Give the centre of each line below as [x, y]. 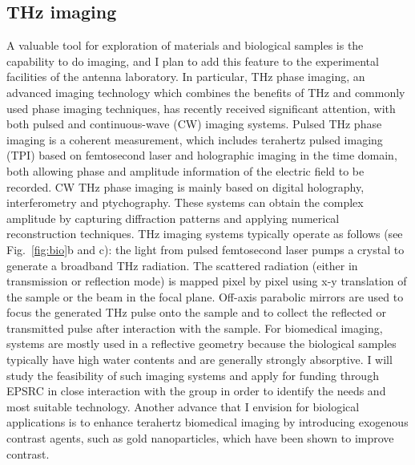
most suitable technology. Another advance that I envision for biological [183, 406]
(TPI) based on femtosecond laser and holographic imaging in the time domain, [202, 155]
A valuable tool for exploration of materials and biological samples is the [185, 45]
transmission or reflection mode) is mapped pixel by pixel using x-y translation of [207, 281]
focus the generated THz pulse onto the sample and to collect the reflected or [196, 312]
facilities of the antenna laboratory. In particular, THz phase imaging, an [186, 77]
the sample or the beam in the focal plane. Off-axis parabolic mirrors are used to [205, 296]
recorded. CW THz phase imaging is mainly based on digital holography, [185, 186]
